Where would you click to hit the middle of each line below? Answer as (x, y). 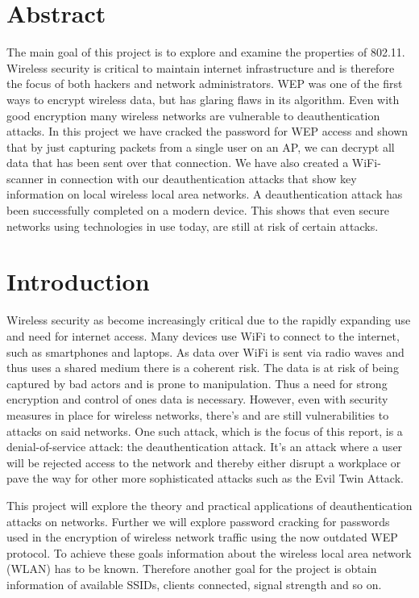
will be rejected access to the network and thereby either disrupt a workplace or (204, 462)
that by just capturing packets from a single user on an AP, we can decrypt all (201, 146)
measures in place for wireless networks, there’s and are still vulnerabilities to (198, 414)
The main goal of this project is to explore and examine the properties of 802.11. (206, 52)
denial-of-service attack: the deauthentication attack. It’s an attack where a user (205, 447)
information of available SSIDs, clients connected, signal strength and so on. (194, 584)
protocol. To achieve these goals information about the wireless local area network (209, 552)
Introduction (78, 281)
